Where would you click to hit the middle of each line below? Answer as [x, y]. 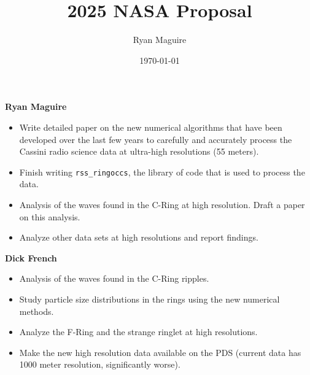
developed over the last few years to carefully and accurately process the [156, 139]
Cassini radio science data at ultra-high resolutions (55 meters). [139, 151]
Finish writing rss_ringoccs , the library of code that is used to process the [162, 172]
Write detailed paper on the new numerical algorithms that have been [151, 127]
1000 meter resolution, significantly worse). [100, 364]
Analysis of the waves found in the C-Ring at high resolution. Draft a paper [162, 204]
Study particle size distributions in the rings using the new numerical [149, 299]
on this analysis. [50, 216]
